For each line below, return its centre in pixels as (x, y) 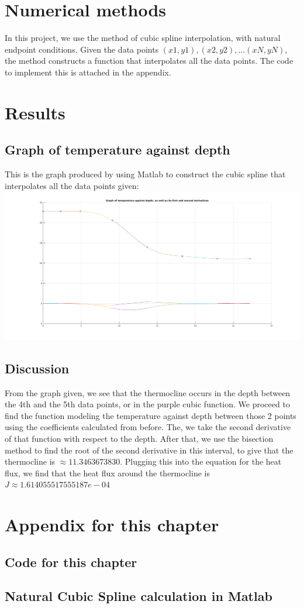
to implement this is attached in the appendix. (88, 72)
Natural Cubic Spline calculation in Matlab (139, 596)
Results (35, 112)
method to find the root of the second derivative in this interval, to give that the (149, 450)
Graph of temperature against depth (118, 150)
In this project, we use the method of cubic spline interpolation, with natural (143, 38)
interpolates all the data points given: (72, 185)
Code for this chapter (71, 561)
